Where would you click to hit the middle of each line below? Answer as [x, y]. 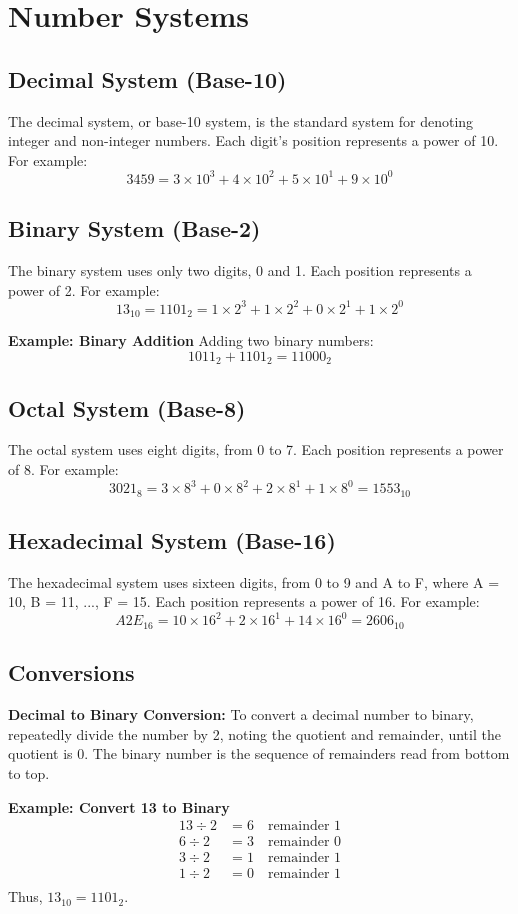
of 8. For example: [63, 469]
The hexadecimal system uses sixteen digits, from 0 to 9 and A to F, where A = [254, 581]
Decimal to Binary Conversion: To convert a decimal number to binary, [241, 714]
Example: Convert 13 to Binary [119, 806]
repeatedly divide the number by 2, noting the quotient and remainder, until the [254, 733]
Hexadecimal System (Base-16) [172, 539]
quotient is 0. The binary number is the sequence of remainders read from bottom [259, 753]
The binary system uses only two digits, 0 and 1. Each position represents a [240, 270]
